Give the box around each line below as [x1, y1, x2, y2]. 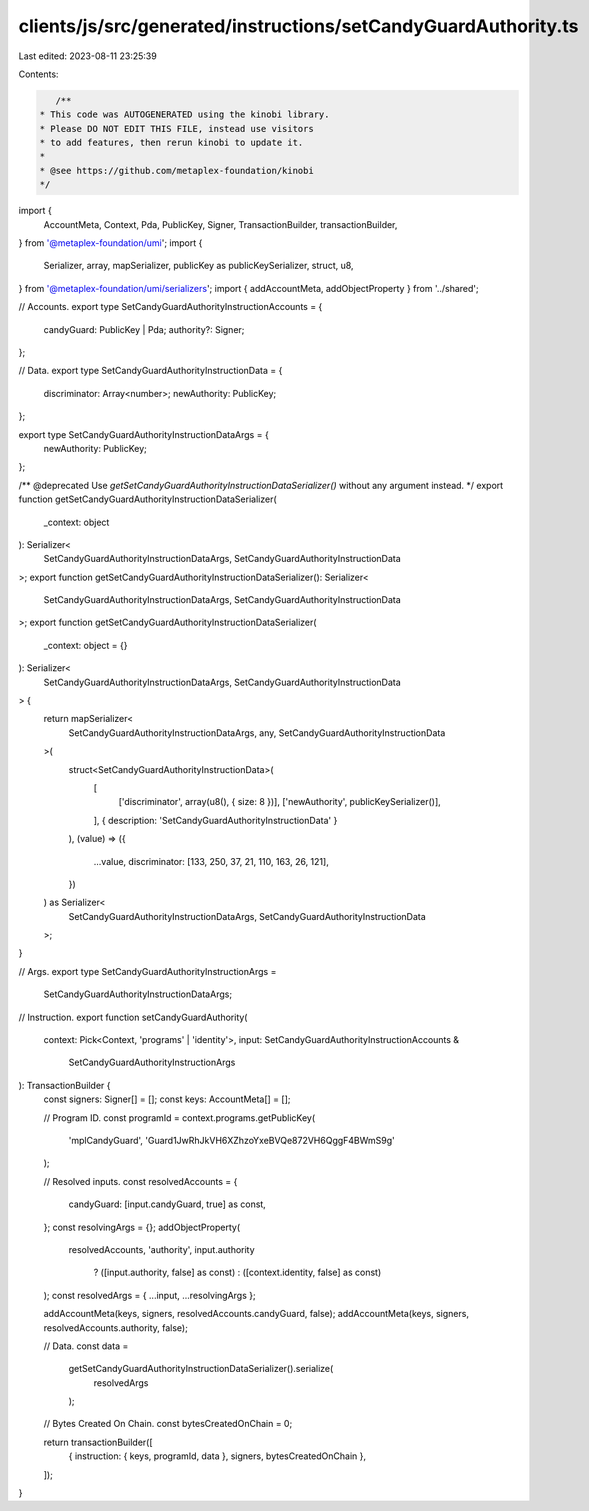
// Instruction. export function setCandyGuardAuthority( [18, 1011, 248, 1023]
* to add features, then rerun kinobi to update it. [39, 137, 304, 149]
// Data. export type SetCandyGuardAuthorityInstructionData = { [18, 365, 283, 377]
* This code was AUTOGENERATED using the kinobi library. [39, 109, 330, 120]
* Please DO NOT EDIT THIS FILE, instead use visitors [39, 123, 314, 134]
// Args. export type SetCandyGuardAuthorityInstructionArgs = [18, 965, 277, 977]
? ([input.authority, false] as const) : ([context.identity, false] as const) [93, 1266, 382, 1279]
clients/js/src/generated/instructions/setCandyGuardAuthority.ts [18, 15, 579, 37]
